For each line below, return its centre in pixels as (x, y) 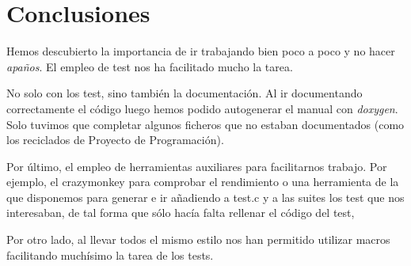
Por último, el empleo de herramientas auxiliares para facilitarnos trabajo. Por (197, 166)
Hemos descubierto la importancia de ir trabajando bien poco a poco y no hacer (201, 51)
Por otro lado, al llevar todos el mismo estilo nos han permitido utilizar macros (198, 239)
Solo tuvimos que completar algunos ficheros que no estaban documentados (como (205, 124)
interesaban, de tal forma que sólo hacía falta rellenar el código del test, (181, 213)
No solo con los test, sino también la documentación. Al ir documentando (185, 93)
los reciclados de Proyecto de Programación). (115, 140)
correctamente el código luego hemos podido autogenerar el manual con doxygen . (202, 108)
